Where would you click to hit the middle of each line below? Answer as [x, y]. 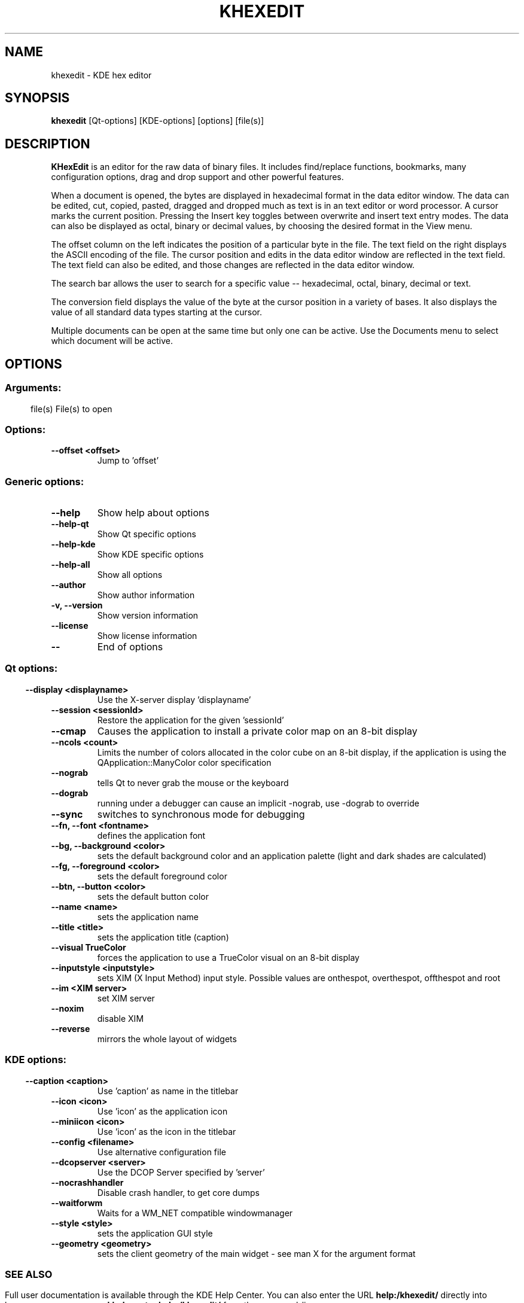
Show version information [148, 615]
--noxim [68, 1008]
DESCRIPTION [48, 144]
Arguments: [33, 388]
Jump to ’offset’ [128, 461]
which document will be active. [112, 341]
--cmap [68, 731]
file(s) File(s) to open [71, 409]
